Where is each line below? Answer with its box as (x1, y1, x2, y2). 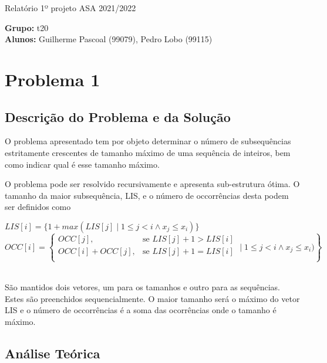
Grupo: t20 (5, 21, 49, 33)
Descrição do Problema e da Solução (5, 107, 231, 125)
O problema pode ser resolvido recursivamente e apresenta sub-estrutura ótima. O (5, 178, 300, 190)
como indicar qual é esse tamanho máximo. (5, 158, 160, 170)
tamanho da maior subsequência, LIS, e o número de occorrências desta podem (5, 189, 289, 201)
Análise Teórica (5, 344, 100, 362)
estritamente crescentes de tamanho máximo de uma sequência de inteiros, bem (5, 146, 291, 158)
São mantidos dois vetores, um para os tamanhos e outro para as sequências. (5, 281, 280, 293)
